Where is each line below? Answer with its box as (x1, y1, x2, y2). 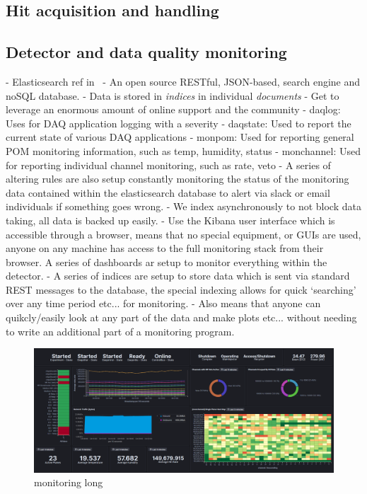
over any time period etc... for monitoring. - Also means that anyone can (6, 296, 321, 311)
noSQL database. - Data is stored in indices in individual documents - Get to (6, 88, 339, 103)
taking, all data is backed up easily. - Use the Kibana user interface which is (6, 212, 335, 227)
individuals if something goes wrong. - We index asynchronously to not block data (6, 199, 361, 214)
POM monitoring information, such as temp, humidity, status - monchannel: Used (6, 143, 361, 158)
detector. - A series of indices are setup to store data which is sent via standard (6, 268, 350, 283)
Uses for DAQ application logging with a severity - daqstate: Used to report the (6, 115, 351, 130)
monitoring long (34, 475, 103, 490)
